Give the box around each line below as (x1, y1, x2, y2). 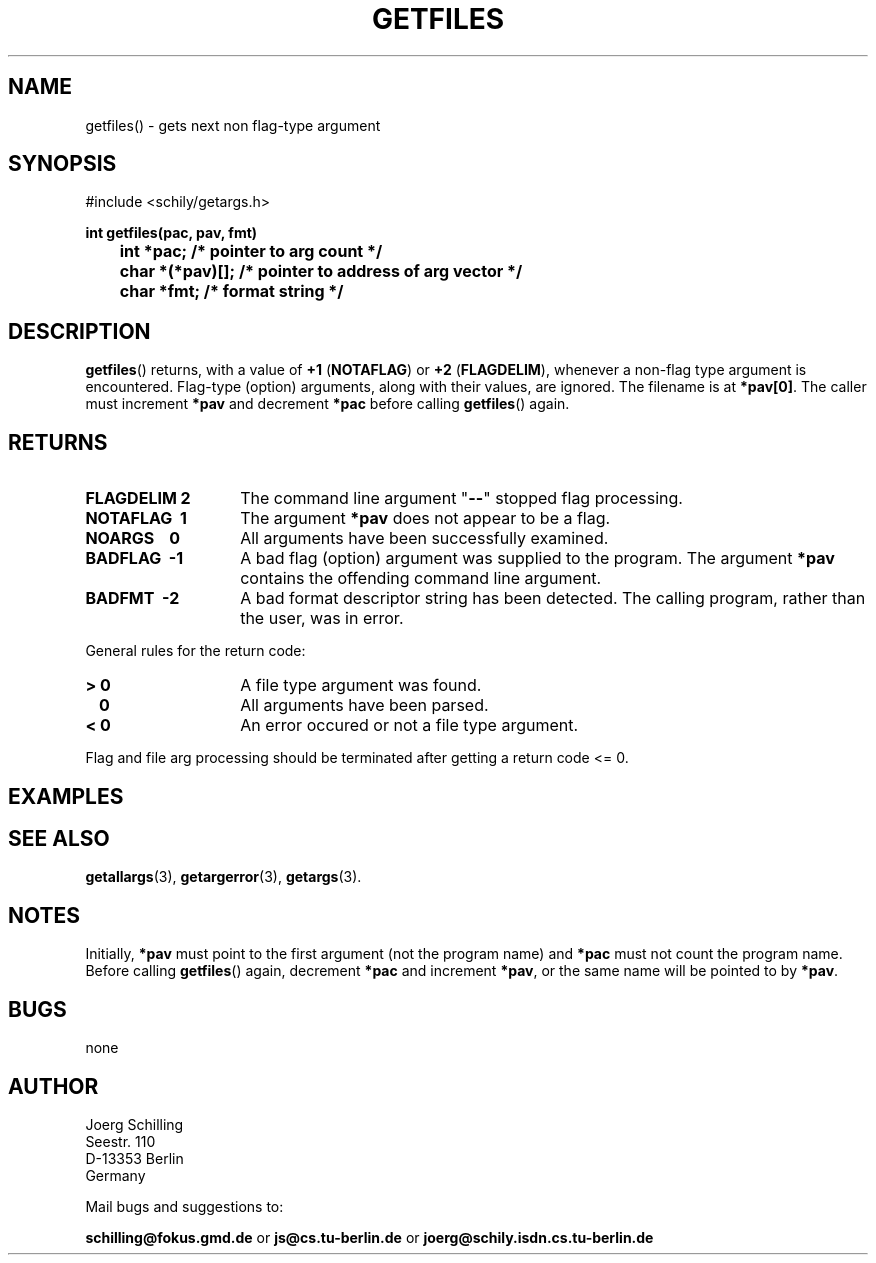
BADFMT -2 (85, 588, 180, 609)
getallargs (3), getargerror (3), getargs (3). (85, 868, 362, 886)
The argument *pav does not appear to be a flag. (240, 508, 611, 529)
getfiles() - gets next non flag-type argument (85, 116, 381, 134)
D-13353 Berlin (85, 1149, 184, 1167)
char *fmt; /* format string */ (119, 281, 344, 302)
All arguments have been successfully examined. (240, 528, 609, 549)
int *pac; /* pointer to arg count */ (119, 241, 383, 262)
